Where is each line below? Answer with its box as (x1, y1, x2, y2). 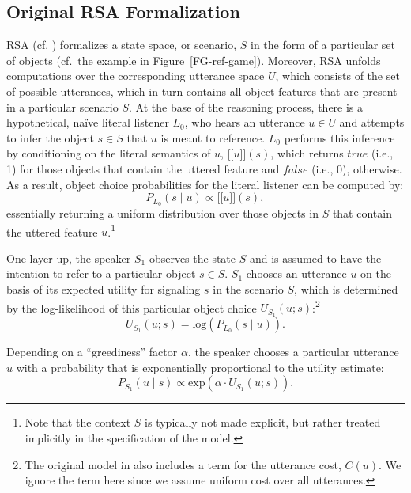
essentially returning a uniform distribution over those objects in (6, 205, 319, 221)
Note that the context (25, 414, 131, 430)
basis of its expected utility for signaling (6, 281, 201, 298)
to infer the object (6, 129, 94, 146)
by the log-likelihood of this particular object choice (6, 299, 257, 316)
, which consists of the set (275, 67, 400, 84)
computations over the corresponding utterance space (6, 67, 265, 84)
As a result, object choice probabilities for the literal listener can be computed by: (6, 176, 404, 192)
